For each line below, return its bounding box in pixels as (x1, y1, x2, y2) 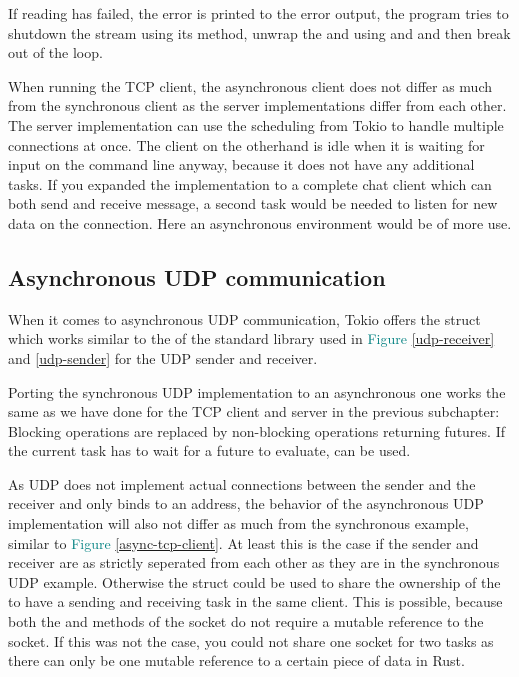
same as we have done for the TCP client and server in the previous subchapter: (8, 401, 500, 422)
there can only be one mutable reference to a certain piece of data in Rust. (8, 650, 465, 671)
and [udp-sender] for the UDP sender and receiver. (8, 347, 318, 368)
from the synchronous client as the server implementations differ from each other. (8, 95, 507, 116)
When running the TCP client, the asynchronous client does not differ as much (8, 75, 493, 96)
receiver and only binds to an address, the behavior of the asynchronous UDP (8, 493, 484, 514)
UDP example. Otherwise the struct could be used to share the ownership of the (8, 571, 501, 592)
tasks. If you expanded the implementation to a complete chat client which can (8, 173, 492, 194)
